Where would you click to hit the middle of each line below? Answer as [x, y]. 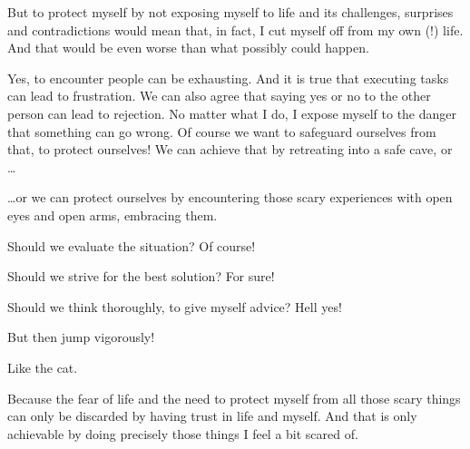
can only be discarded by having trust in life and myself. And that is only [212, 416]
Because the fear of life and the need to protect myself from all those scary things [234, 398]
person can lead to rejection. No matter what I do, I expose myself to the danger [232, 113]
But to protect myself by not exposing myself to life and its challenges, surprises [230, 12]
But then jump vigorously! [81, 337]
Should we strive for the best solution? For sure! [141, 276]
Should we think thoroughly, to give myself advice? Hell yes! [175, 306]
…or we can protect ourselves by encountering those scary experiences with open [230, 197]
